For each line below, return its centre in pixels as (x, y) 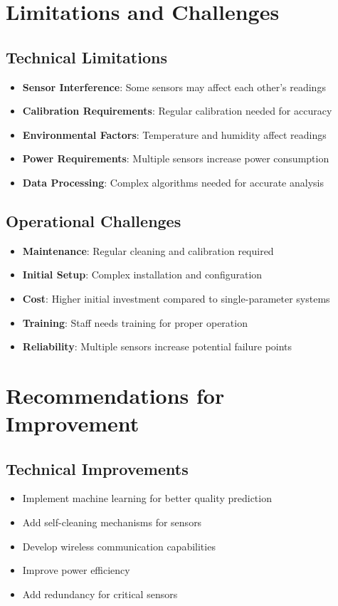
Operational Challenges (94, 220)
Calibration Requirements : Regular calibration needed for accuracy (177, 111)
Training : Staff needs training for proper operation (135, 322)
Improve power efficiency (76, 570)
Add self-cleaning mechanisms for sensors (112, 522)
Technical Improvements (97, 468)
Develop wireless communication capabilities (119, 546)
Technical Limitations (86, 57)
